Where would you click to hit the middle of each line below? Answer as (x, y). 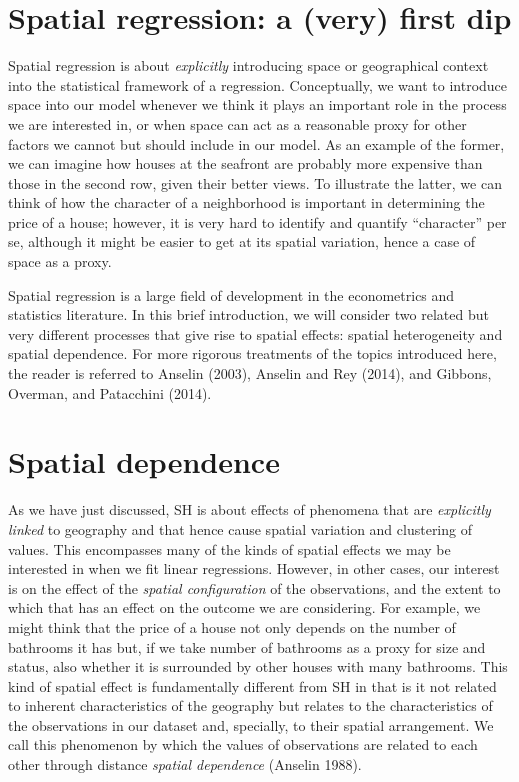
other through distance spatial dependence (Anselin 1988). (185, 764)
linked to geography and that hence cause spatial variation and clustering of (240, 528)
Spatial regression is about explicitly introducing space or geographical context (248, 65)
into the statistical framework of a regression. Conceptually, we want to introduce (258, 84)
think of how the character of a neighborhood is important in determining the (246, 202)
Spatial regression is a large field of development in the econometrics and (231, 294)
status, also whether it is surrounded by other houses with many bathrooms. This (258, 666)
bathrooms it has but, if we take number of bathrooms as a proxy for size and (247, 646)
